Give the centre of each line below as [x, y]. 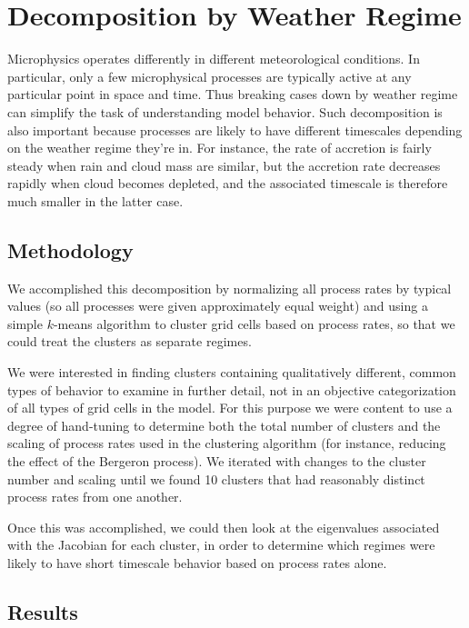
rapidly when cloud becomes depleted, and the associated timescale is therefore [228, 183]
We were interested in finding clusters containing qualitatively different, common [232, 372]
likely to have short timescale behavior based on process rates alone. [197, 562]
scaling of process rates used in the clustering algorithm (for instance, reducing [227, 443]
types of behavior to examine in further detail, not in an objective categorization [232, 389]
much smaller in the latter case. [95, 200]
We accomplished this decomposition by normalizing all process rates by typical [230, 288]
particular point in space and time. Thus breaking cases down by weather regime [233, 94]
